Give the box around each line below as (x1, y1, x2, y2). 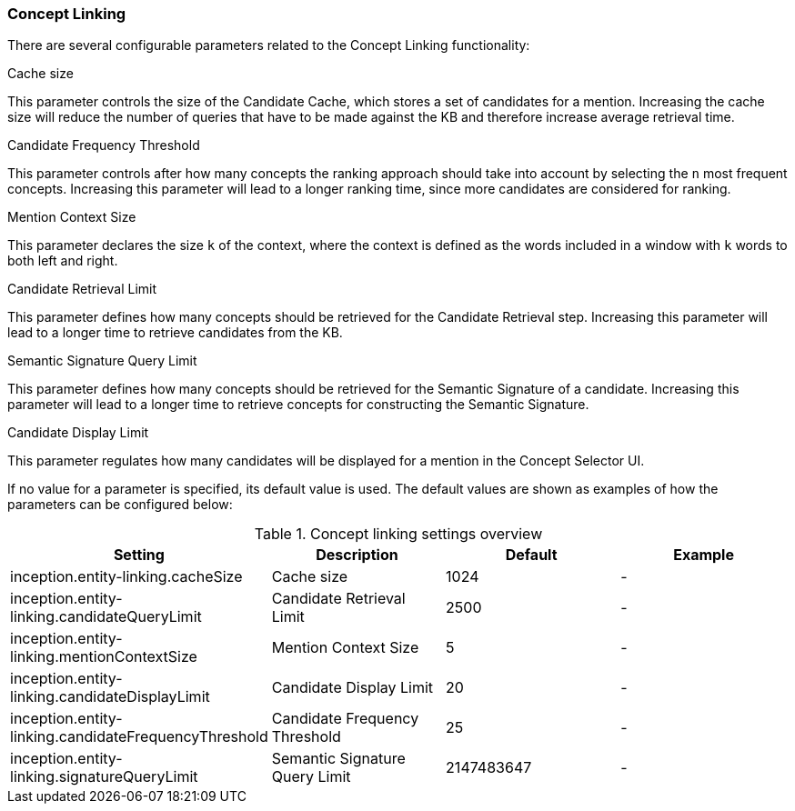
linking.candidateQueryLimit (10, 607, 202, 626)
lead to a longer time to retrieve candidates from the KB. (7, 325, 343, 341)
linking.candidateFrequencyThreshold (10, 727, 268, 746)
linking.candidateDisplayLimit (10, 687, 210, 706)
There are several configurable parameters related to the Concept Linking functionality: (7, 37, 530, 54)
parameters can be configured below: (7, 496, 233, 513)
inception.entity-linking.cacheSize (10, 567, 243, 586)
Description (316, 546, 398, 565)
